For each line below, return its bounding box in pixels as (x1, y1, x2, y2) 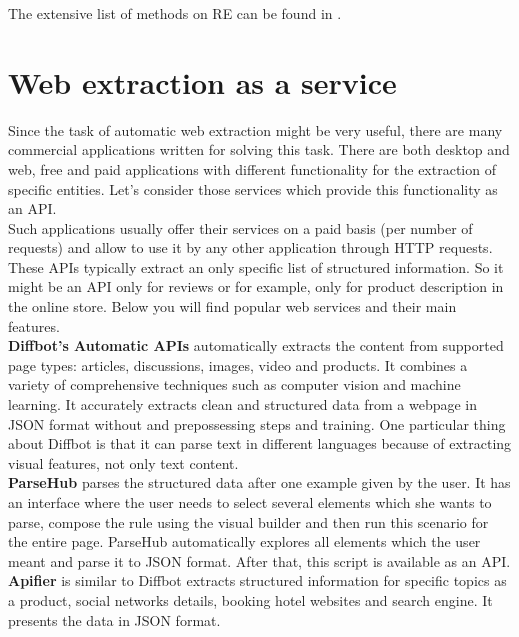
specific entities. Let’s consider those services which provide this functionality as (8, 178, 498, 199)
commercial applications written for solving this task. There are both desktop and (8, 139, 510, 160)
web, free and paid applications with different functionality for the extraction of (8, 158, 496, 179)
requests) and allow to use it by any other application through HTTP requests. (8, 237, 493, 258)
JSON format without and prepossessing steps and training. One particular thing (8, 413, 506, 434)
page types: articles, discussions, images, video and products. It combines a (8, 354, 468, 375)
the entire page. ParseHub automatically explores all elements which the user (8, 531, 481, 552)
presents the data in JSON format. (8, 609, 221, 630)
